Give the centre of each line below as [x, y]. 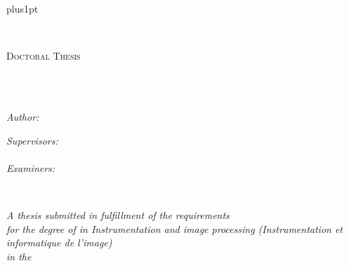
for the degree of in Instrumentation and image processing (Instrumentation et [175, 228]
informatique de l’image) [59, 242]
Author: [23, 116]
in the [19, 256]
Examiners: [31, 167]
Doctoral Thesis [44, 56]
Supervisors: [32, 140]
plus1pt [22, 8]
